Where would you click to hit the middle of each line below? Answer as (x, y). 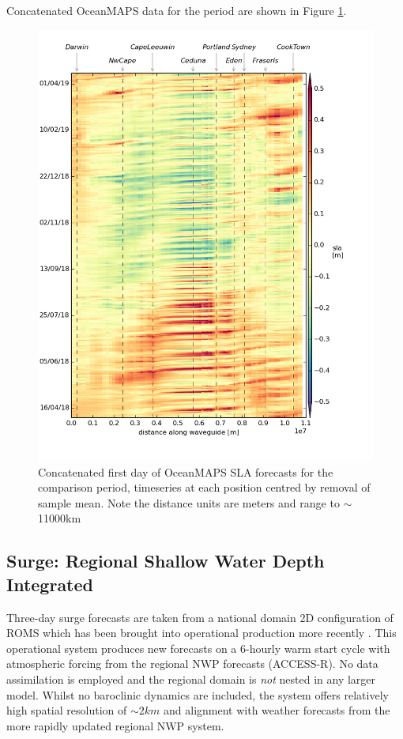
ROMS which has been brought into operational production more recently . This (201, 633)
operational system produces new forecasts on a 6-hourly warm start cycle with (198, 648)
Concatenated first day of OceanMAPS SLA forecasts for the (186, 471)
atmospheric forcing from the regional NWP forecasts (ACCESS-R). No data (192, 664)
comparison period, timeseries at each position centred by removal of (204, 487)
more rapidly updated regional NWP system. (115, 725)
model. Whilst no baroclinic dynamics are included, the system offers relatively (198, 694)
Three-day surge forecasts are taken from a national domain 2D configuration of (200, 617)
